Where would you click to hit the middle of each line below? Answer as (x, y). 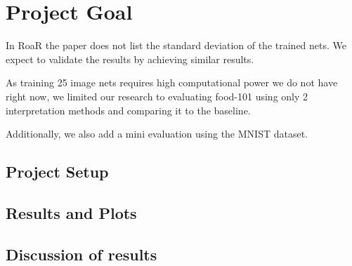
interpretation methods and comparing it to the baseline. (128, 110)
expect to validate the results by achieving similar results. (130, 59)
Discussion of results (82, 254)
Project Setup (57, 172)
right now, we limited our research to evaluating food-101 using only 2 (157, 96)
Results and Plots (71, 212)
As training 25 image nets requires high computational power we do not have (172, 82)
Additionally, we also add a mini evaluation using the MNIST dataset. (157, 134)
